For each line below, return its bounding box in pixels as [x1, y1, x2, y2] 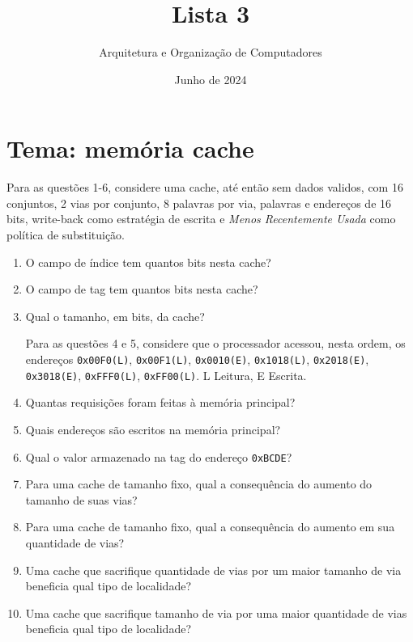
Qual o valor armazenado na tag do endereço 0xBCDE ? [25, 448, 292, 465]
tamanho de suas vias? [25, 491, 138, 508]
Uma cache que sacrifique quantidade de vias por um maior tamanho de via [25, 561, 402, 578]
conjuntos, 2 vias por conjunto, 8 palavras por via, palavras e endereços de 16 [6, 194, 392, 211]
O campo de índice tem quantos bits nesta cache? [25, 253, 271, 270]
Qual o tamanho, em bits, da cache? [25, 307, 205, 324]
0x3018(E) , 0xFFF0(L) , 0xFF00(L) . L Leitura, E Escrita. [25, 366, 307, 383]
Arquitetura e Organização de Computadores [99, 44, 322, 61]
